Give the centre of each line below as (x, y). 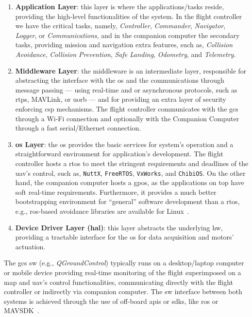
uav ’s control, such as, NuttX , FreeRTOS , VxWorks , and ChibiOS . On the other (130, 173)
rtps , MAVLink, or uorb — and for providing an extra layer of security (121, 99)
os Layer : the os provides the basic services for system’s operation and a (124, 144)
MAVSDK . (22, 310)
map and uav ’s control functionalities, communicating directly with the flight (119, 282)
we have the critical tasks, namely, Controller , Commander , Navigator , (120, 26)
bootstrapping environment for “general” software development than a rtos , (127, 201)
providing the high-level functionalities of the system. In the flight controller (129, 16)
